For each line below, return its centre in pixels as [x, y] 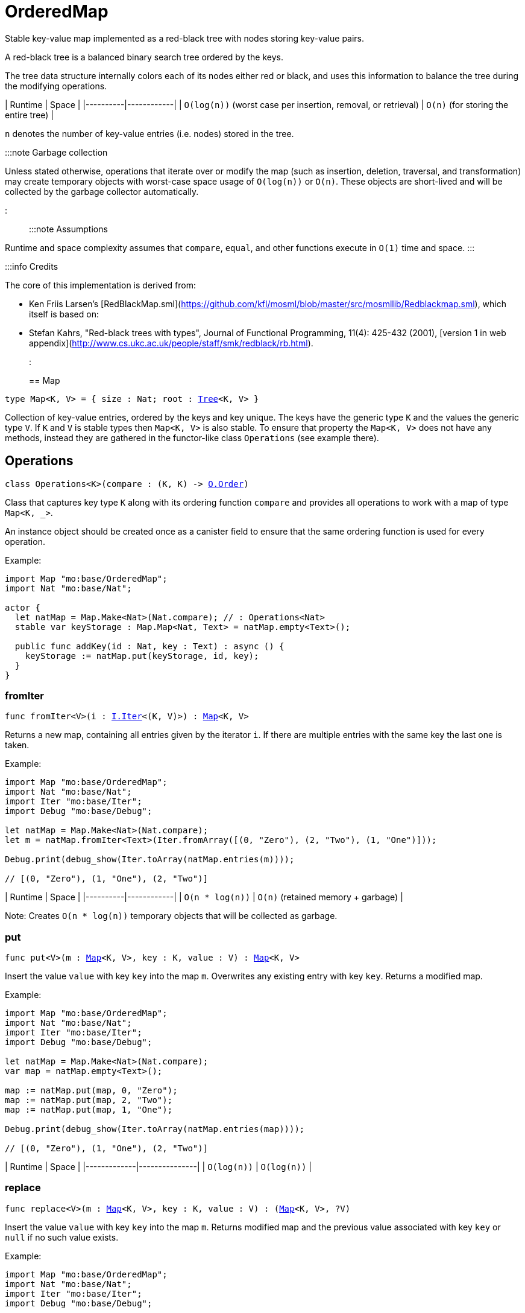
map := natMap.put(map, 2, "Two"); [89, 1100]
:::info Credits [32, 266]
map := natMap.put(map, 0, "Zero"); [91, 1091]
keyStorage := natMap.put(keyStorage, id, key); [142, 656]
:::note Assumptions [68, 229]
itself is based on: [64, 314]
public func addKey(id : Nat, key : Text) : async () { [149, 646]
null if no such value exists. [62, 1237]
